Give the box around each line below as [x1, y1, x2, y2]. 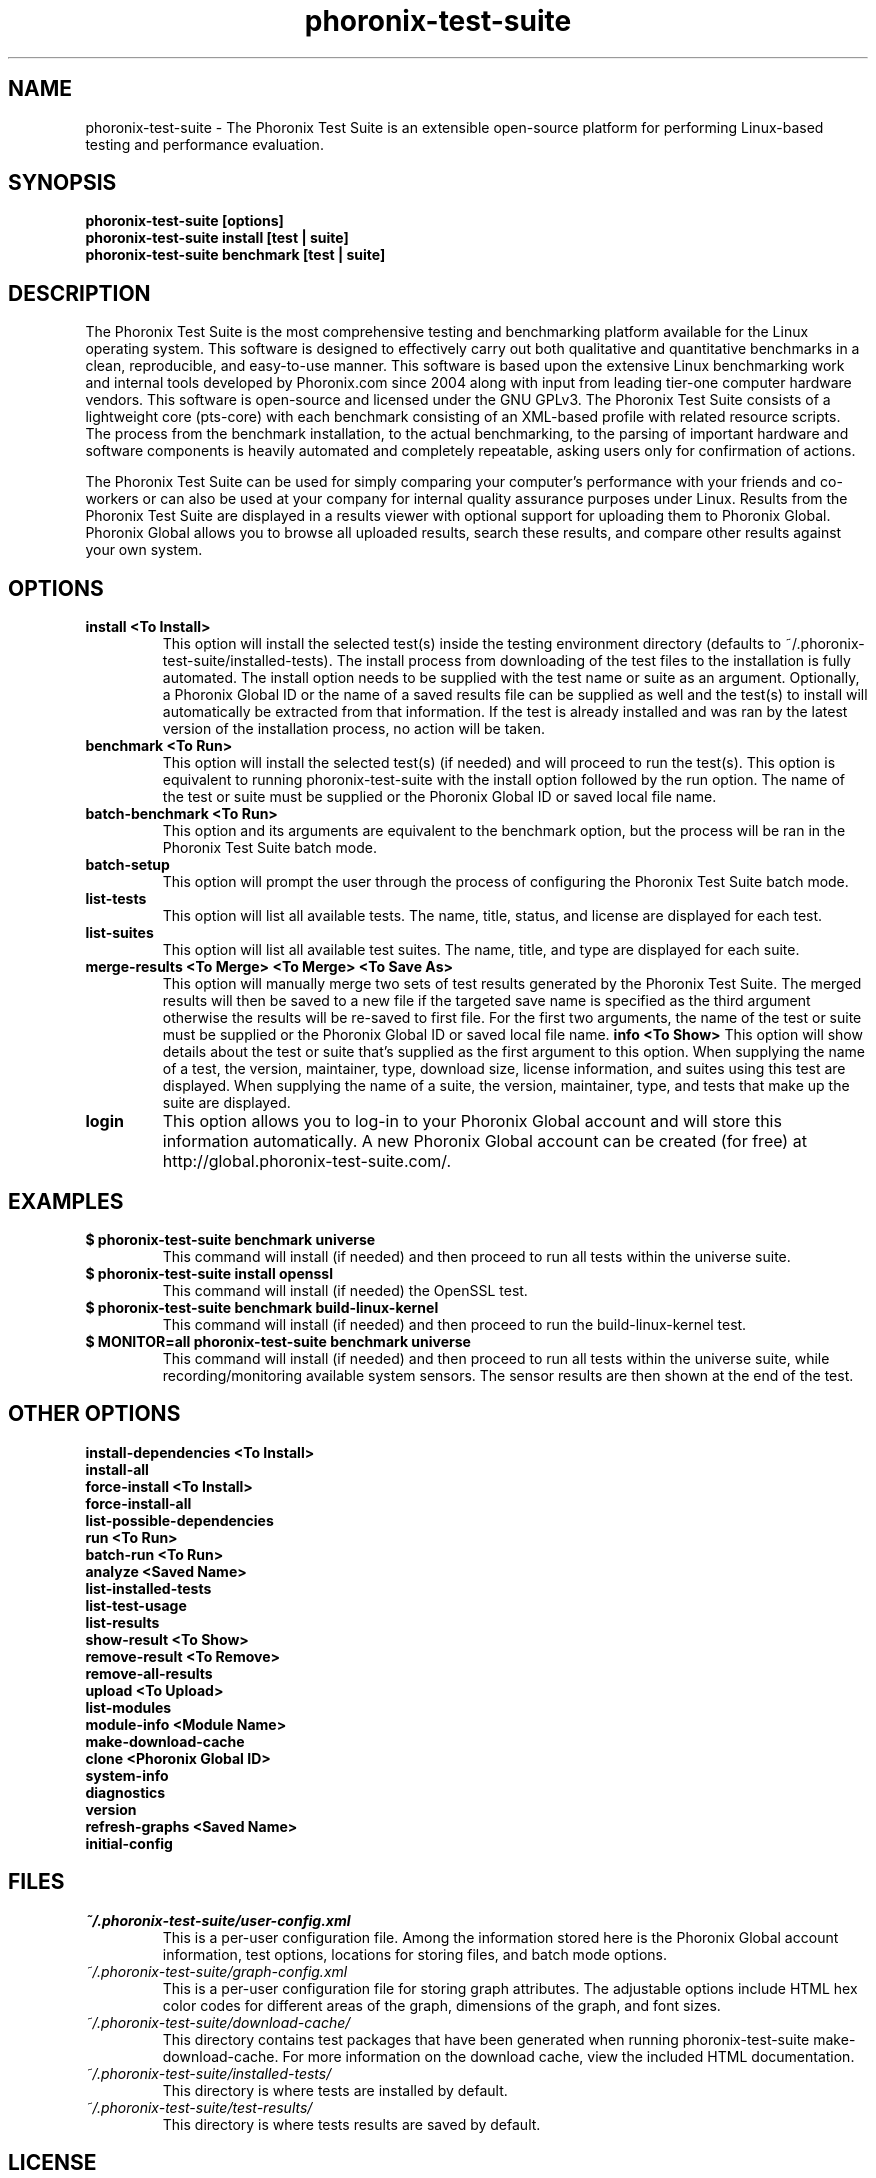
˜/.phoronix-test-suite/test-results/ [85, 2098, 313, 2116]
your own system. [85, 541, 203, 559]
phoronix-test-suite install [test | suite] [85, 229, 349, 247]
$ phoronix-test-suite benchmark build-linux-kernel [85, 1298, 439, 1316]
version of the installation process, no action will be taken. [162, 720, 545, 738]
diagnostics [85, 1783, 166, 1801]
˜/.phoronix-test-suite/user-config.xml [85, 1911, 351, 1929]
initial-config [85, 1834, 173, 1852]
